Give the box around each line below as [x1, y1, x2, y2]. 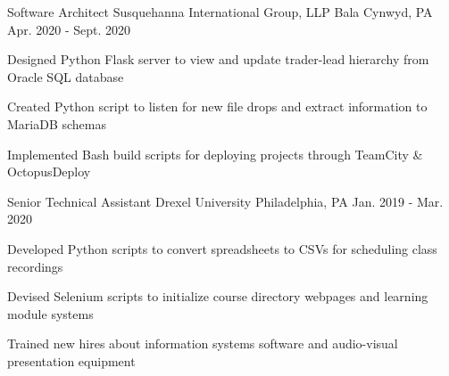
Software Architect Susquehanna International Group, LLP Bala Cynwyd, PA [7, 3, 433, 20]
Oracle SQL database [7, 67, 124, 86]
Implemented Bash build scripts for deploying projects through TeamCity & [7, 144, 423, 163]
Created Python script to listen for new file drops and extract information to [7, 97, 428, 116]
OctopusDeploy [7, 162, 91, 181]
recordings [7, 257, 63, 275]
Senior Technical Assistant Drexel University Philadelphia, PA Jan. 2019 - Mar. [7, 192, 444, 210]
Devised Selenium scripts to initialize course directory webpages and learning [7, 287, 428, 306]
